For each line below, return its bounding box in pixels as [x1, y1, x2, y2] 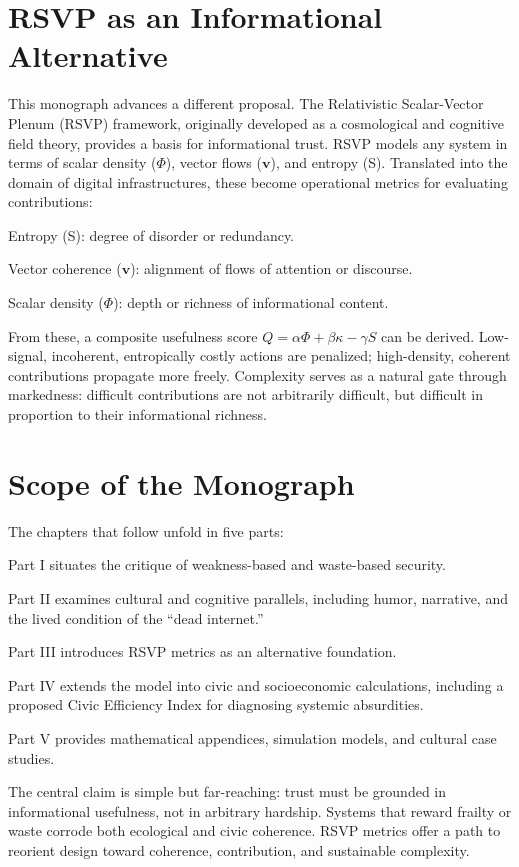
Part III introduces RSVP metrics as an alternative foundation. [8, 641, 397, 662]
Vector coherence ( [8, 258, 122, 279]
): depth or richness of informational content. [113, 292, 389, 313]
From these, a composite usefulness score [8, 325, 258, 346]
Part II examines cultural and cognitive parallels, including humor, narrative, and [8, 587, 508, 608]
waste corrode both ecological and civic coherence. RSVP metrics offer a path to [8, 820, 501, 841]
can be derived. [381, 325, 475, 346]
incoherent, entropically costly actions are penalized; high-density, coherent [51, 345, 511, 366]
